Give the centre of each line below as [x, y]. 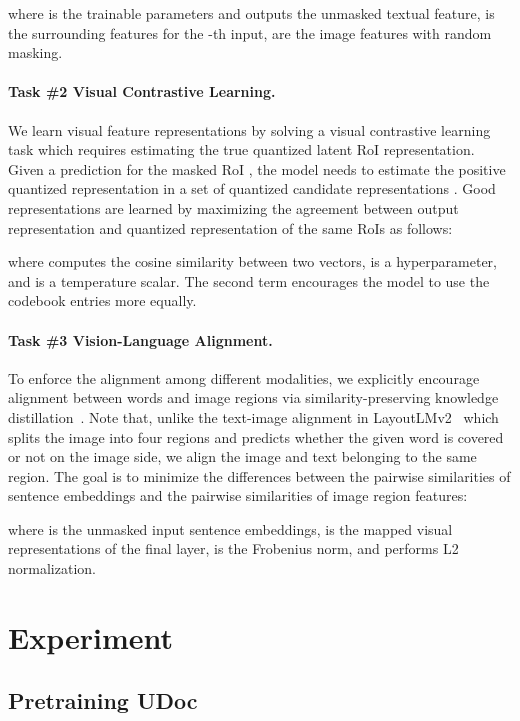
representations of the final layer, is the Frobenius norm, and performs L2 [233, 548]
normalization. [52, 568]
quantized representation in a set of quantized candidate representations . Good [252, 188]
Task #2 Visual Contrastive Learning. [142, 91]
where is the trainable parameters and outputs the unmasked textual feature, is [251, 13]
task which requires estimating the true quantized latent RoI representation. [241, 149]
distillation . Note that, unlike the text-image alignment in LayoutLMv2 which [253, 416]
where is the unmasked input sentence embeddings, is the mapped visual [230, 528]
